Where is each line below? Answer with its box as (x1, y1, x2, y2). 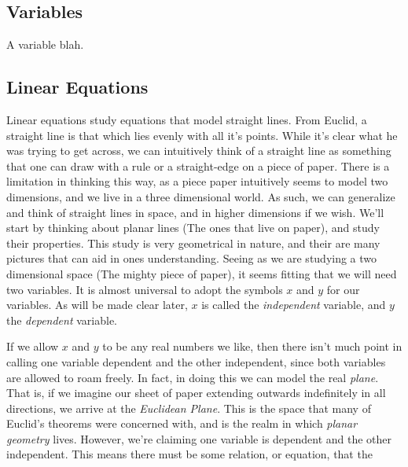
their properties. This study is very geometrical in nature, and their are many (6, 234, 380, 251)
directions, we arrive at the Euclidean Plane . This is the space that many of (6, 399, 371, 416)
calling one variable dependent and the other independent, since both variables (6, 353, 386, 370)
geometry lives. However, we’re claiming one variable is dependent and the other (6, 430, 392, 447)
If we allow (6, 338, 59, 355)
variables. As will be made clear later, (6, 296, 188, 313)
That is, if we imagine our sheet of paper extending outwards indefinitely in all (6, 384, 386, 401)
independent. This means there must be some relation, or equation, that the (6, 446, 373, 462)
